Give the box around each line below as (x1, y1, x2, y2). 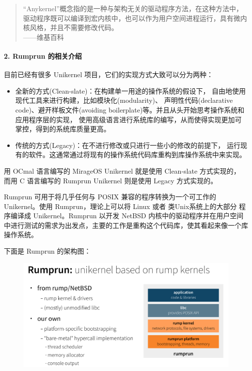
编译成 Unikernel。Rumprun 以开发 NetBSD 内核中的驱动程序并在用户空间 (10, 210, 244, 221)
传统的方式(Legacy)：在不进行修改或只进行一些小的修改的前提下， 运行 (15, 140, 240, 150)
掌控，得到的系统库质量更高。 (15, 124, 110, 134)
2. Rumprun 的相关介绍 (4, 50, 82, 61)
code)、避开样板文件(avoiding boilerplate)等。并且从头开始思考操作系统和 (15, 104, 245, 114)
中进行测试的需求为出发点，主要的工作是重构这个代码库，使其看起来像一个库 (4, 220, 248, 230)
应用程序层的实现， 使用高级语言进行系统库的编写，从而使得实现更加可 (15, 114, 242, 124)
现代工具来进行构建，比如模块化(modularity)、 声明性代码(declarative (15, 95, 233, 105)
